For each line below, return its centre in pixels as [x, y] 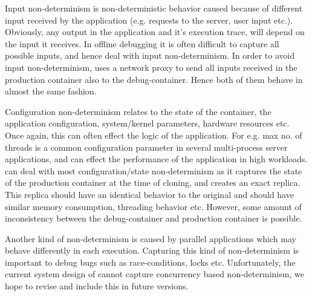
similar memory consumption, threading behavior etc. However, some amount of [153, 206]
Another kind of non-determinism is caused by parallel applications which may [151, 238]
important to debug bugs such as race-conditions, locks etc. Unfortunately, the [150, 262]
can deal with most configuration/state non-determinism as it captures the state [154, 170]
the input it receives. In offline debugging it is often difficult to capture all [142, 43]
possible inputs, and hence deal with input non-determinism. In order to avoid [150, 55]
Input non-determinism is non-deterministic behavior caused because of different [154, 8]
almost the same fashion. [51, 91]
